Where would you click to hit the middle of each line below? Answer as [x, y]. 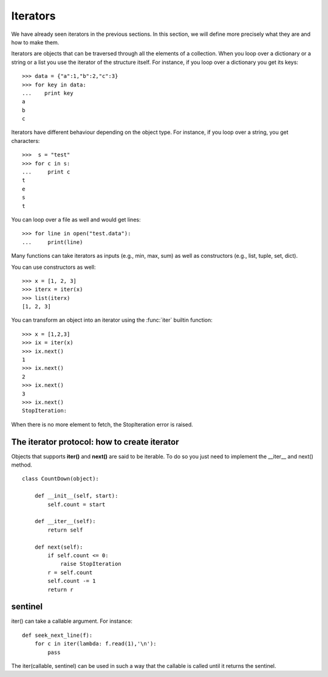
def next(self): [59, 547]
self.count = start [77, 504]
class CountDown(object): [61, 479]
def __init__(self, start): [76, 496]
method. [22, 465]
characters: [26, 141]
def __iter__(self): [65, 521]
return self [65, 530]
